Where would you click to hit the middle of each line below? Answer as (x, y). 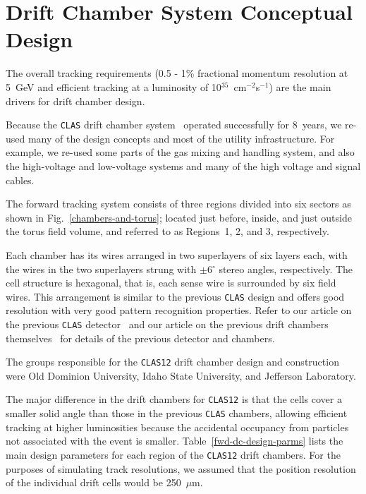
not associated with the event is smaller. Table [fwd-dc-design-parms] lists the (175, 441)
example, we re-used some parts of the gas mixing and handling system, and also (180, 152)
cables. (20, 180)
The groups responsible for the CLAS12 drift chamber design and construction (172, 362)
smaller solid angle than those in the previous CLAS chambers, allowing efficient (177, 413)
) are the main (300, 86)
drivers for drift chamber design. (75, 101)
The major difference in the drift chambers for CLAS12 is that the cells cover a (174, 399)
